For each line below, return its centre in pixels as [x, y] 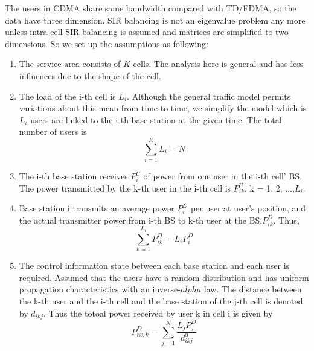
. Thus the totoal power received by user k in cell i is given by [158, 313]
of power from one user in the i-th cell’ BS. [223, 176]
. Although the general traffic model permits [209, 96]
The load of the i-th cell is [67, 96]
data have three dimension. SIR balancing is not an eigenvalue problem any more [155, 20]
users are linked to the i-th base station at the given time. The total [156, 119]
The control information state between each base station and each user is [154, 266]
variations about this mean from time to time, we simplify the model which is [163, 108]
